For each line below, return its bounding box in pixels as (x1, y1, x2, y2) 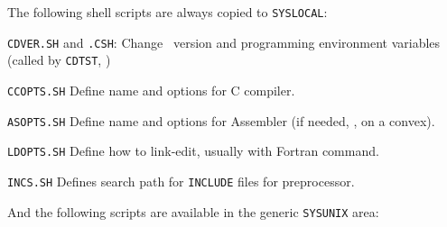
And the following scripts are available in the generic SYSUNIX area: (7, 202, 379, 221)
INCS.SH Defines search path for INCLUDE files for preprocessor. (7, 171, 355, 190)
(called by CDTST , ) (7, 50, 111, 69)
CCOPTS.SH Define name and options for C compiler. (7, 80, 295, 99)
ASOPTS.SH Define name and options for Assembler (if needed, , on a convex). (7, 111, 435, 130)
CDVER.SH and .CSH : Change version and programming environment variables (7, 32, 441, 51)
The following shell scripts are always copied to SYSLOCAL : (7, 3, 328, 21)
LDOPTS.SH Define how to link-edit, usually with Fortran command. (7, 141, 379, 160)
